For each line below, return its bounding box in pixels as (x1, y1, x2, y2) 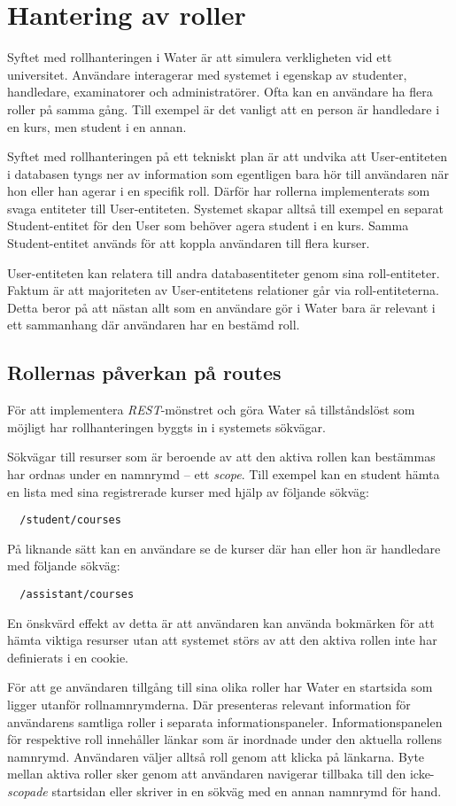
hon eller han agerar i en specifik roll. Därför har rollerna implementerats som (7, 182, 430, 200)
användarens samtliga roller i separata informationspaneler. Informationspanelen (7, 712, 443, 731)
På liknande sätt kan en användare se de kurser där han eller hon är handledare (7, 539, 441, 557)
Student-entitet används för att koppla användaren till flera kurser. (7, 234, 370, 252)
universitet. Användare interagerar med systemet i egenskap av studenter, (7, 65, 407, 83)
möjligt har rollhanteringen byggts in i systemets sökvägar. (7, 417, 326, 436)
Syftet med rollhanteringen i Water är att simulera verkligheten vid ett (7, 48, 392, 66)
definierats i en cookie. (7, 647, 129, 666)
